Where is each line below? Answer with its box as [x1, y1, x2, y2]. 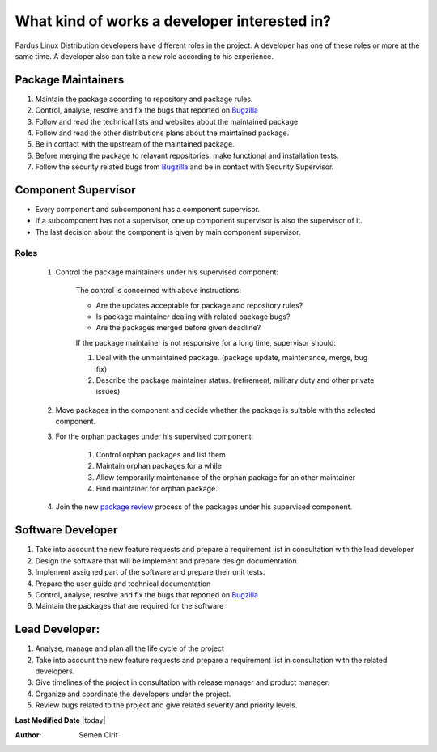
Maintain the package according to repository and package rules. [35, 94, 253, 104]
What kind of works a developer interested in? [15, 12, 332, 30]
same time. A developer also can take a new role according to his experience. [15, 51, 274, 61]
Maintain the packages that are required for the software [35, 601, 224, 611]
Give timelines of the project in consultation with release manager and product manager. [35, 678, 330, 687]
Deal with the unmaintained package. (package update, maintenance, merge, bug [95, 353, 368, 363]
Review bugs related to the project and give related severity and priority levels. [35, 700, 298, 710]
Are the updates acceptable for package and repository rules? [95, 300, 303, 310]
